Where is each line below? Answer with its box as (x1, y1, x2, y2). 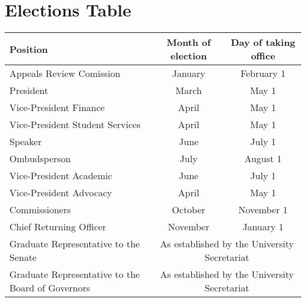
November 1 (238, 203, 288, 217)
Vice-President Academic (9, 169, 112, 183)
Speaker (9, 135, 42, 149)
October (172, 203, 205, 217)
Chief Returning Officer (9, 220, 107, 234)
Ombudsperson (9, 152, 71, 166)
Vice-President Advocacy (9, 186, 112, 200)
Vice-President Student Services (9, 118, 141, 132)
